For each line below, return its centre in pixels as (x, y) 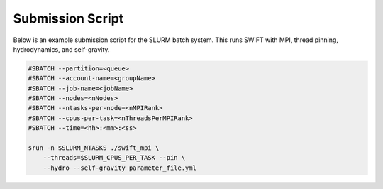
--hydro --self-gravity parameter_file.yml (120, 168)
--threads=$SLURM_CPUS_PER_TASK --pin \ (114, 158)
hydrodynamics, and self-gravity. (61, 49)
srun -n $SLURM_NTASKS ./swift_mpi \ (94, 148)
